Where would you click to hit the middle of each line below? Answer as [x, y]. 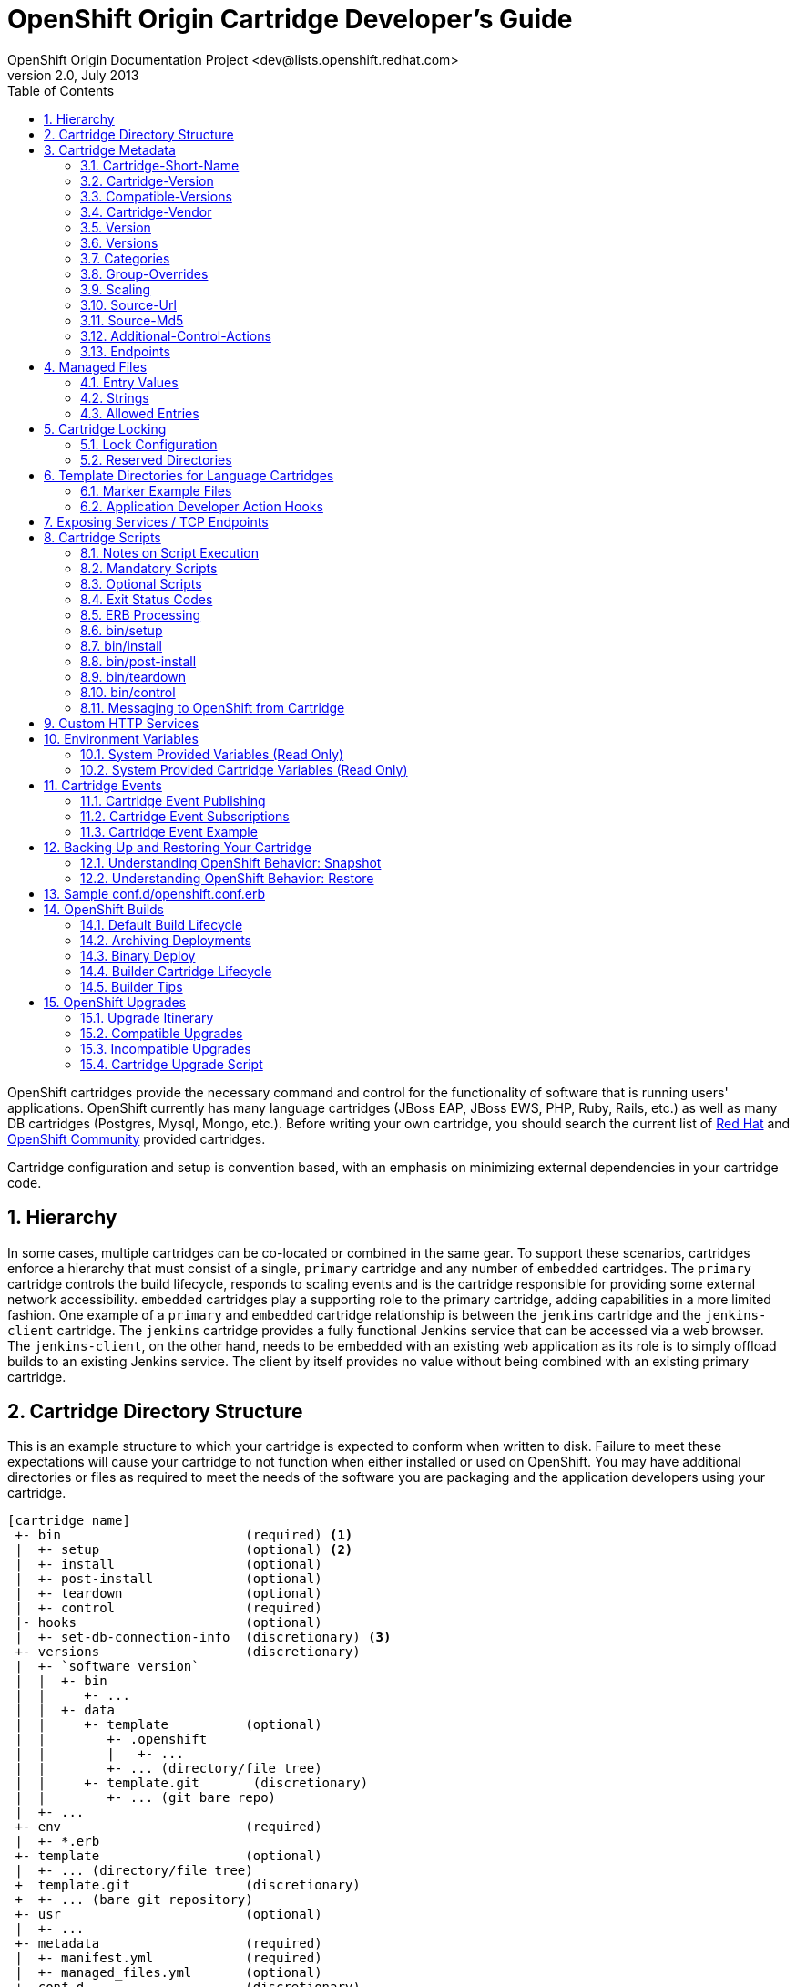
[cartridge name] [69, 1521]
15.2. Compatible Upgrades [162, 1033]
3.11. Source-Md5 [132, 320]
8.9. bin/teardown [133, 676]
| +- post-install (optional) [168, 1579]
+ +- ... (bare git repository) [134, 1900]
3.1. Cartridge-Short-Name [160, 165]
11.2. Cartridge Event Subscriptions [185, 816]
